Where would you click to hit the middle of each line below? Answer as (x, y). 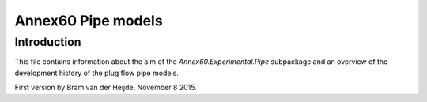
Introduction (48, 42)
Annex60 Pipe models (89, 21)
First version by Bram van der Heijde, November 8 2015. (106, 88)
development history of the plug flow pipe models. (97, 73)
